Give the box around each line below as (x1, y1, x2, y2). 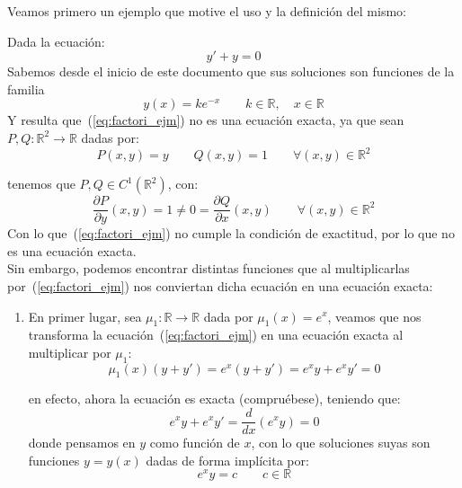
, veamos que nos (327, 306, 422, 325)
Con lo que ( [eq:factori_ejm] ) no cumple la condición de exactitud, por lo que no (7, 224, 455, 243)
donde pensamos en (28, 433, 136, 452)
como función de (149, 433, 240, 452)
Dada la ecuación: (7, 31, 105, 50)
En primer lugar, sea (28, 306, 142, 325)
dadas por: (81, 128, 139, 146)
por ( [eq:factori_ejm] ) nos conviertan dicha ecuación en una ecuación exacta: (7, 276, 433, 295)
